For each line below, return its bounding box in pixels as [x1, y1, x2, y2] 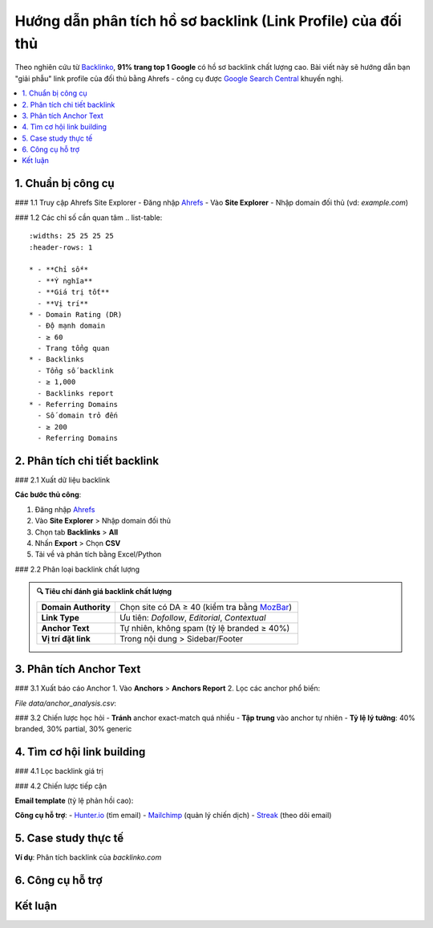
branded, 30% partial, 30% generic [14, 724, 132, 734]
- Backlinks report [37, 389, 114, 397]
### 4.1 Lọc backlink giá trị [14, 767, 103, 776]
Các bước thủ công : [14, 490, 82, 499]
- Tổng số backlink [37, 366, 114, 375]
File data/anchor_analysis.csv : [14, 698, 116, 708]
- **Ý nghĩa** [37, 276, 93, 285]
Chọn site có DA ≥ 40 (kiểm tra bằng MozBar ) [119, 601, 293, 613]
